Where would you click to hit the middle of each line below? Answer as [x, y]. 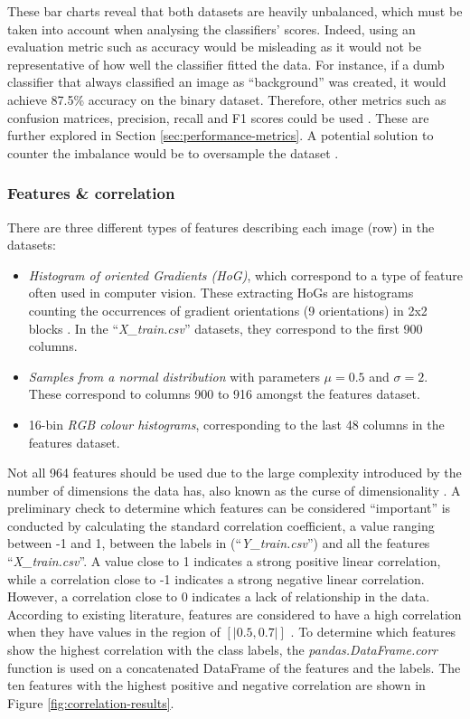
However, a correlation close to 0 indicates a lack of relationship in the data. [219, 596]
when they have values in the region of [114, 632]
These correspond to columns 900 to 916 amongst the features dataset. [224, 394]
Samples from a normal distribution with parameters [174, 376]
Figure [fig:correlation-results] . [91, 702]
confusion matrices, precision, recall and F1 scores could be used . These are [218, 117]
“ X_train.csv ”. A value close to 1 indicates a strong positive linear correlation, [224, 561]
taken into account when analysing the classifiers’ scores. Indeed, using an [211, 28]
